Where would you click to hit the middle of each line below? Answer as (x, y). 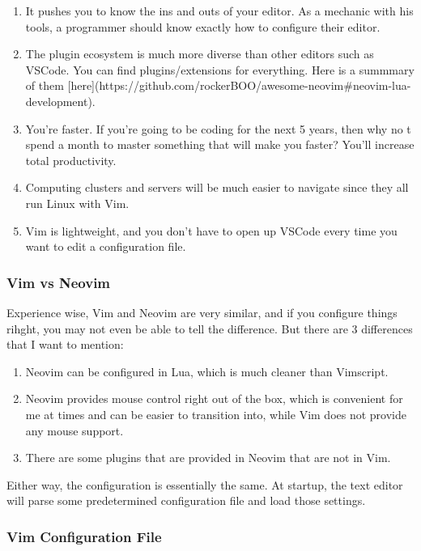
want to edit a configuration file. (106, 246)
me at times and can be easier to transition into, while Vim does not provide (216, 414)
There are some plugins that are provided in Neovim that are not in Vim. (208, 458)
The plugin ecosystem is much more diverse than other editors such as (200, 54)
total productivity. (71, 160)
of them (45, 85)
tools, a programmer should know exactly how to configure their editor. (203, 26)
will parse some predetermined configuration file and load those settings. (186, 500)
